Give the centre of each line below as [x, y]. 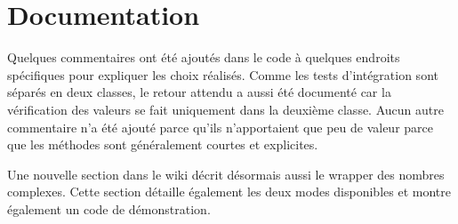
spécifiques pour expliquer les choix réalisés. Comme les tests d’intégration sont [223, 74]
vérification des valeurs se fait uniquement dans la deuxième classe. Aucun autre [225, 109]
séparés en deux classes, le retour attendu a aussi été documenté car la [199, 92]
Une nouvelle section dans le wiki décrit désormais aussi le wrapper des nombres [226, 174]
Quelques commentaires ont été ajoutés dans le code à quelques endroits [204, 57]
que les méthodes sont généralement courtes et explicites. [163, 144]
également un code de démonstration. [109, 208]
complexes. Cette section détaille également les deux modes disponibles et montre [229, 192]
